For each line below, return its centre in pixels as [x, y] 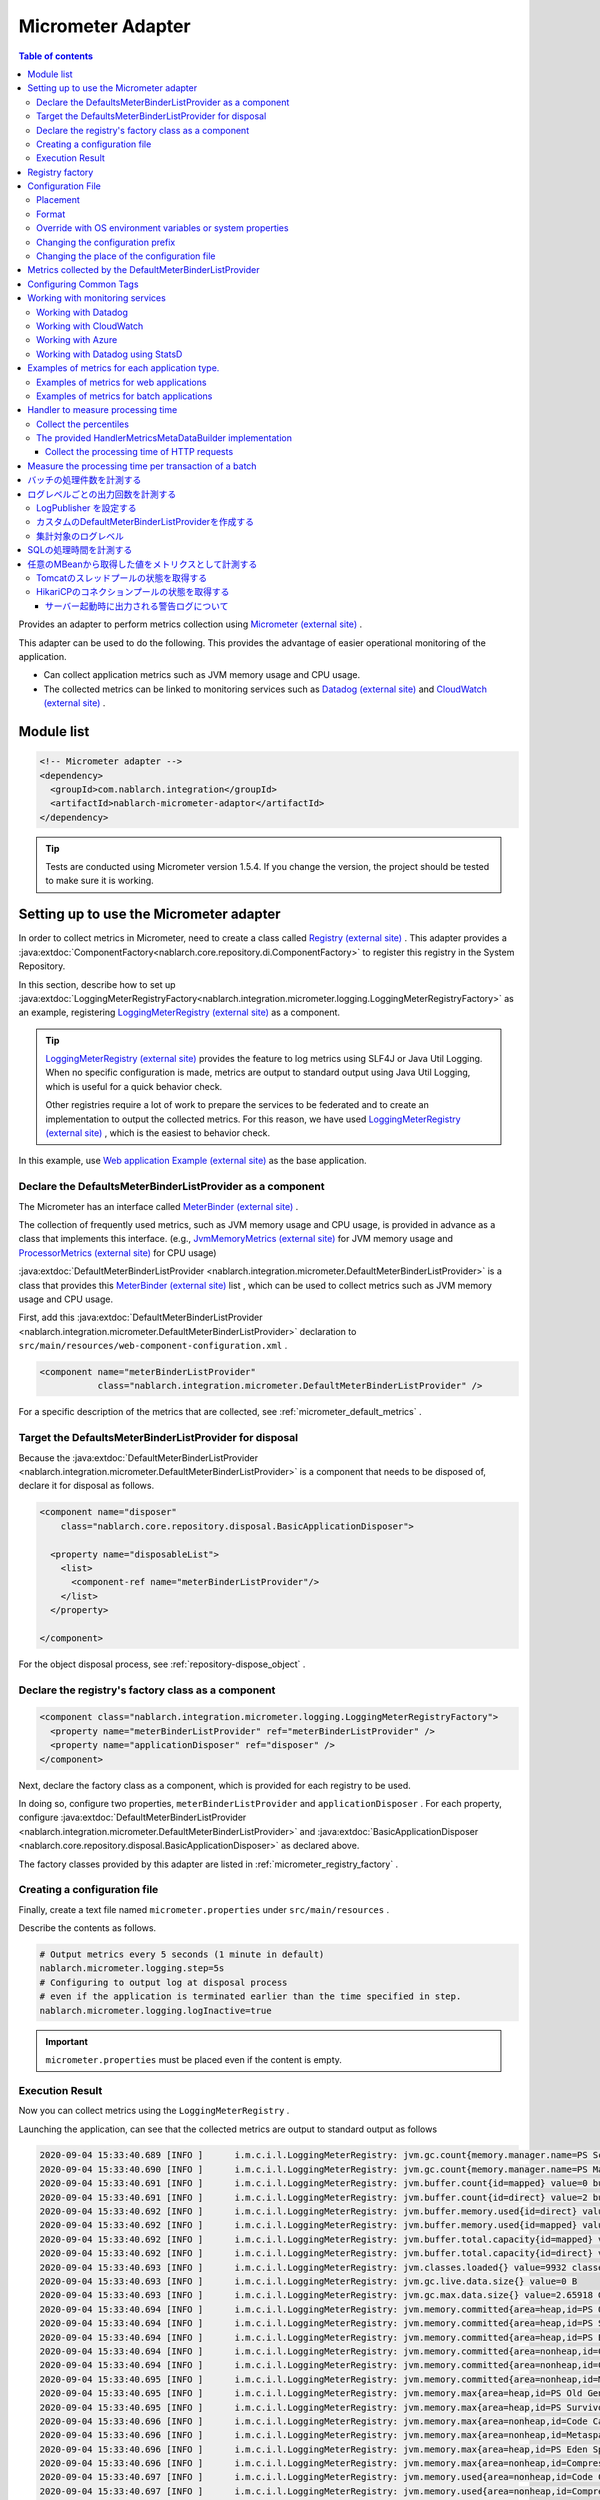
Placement [58, 200]
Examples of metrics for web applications [121, 382]
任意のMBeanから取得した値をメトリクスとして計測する [142, 564]
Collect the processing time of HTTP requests [139, 452]
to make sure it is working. [99, 881]
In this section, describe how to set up [97, 984]
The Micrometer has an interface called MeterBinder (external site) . [158, 1206]
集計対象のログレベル [80, 536]
